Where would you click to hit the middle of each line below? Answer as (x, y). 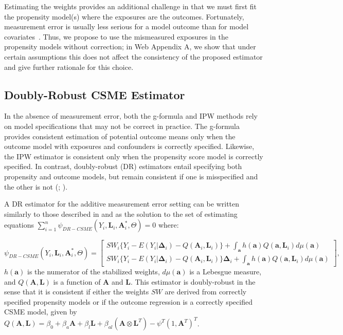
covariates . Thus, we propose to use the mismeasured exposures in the (116, 36)
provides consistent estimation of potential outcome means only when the (120, 136)
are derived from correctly (206, 292)
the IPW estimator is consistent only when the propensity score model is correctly (134, 156)
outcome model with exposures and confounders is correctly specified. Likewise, (129, 146)
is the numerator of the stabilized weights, (94, 271)
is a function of (77, 281)
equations (19, 225)
